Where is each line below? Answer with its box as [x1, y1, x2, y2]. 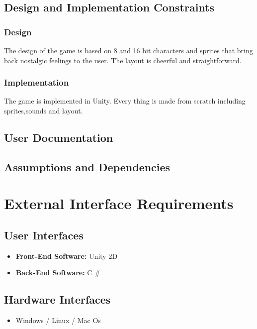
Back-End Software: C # [15, 267, 100, 278]
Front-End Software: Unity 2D [15, 250, 118, 261]
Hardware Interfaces [4, 292, 111, 307]
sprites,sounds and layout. [4, 106, 83, 115]
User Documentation [4, 129, 113, 145]
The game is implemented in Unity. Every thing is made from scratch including [4, 96, 246, 106]
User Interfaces [4, 227, 84, 242]
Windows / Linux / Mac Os [15, 315, 101, 326]
